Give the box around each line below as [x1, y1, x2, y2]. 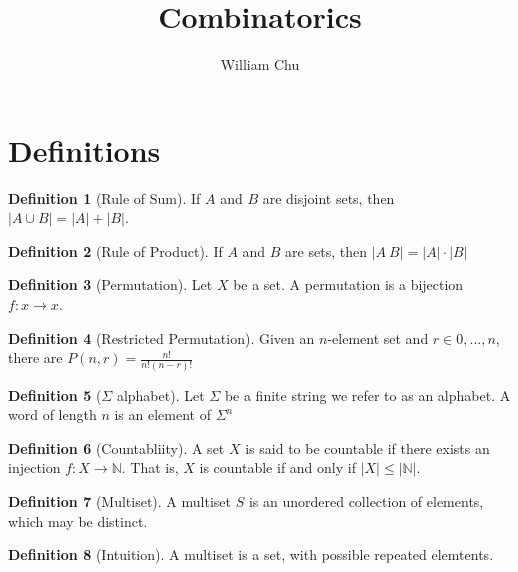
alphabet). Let [116, 384, 205, 405]
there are [8, 347, 63, 368]
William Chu [220, 54, 300, 75]
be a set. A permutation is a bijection [233, 274, 464, 295]
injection [8, 457, 61, 478]
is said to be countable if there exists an [245, 437, 490, 458]
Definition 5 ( [8, 384, 102, 405]
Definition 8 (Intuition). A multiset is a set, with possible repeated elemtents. [8, 544, 494, 565]
